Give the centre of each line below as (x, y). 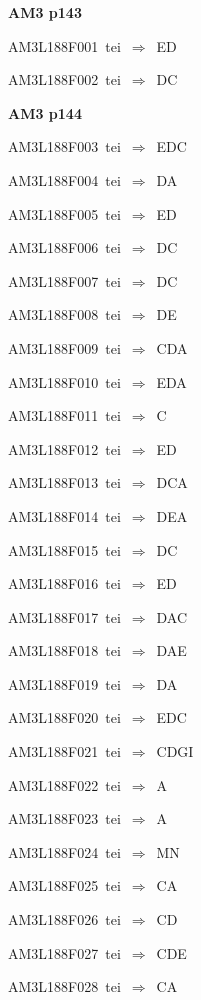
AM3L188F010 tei (64, 381)
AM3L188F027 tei (64, 952)
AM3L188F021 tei (64, 751)
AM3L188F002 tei (64, 79)
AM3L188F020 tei (64, 717)
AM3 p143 (45, 12)
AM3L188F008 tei (64, 314)
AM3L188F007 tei (64, 280)
